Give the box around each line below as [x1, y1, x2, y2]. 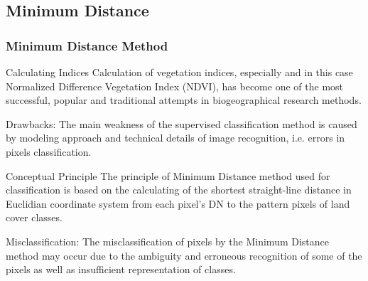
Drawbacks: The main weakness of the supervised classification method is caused [6, 116, 357, 131]
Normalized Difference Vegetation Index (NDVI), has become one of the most [6, 78, 344, 93]
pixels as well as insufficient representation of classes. [6, 262, 236, 277]
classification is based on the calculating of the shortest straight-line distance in [6, 182, 352, 197]
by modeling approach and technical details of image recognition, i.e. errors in [6, 130, 345, 145]
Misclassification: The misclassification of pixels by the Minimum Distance [6, 233, 330, 248]
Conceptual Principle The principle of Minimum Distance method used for [6, 168, 330, 183]
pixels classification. [6, 144, 92, 159]
